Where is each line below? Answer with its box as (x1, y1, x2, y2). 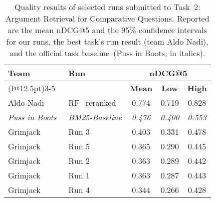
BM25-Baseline (68, 111, 122, 123)
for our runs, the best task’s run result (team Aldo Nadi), (6, 36, 208, 47)
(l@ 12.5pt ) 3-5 (8, 82, 56, 94)
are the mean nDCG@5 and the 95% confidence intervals (8, 24, 207, 36)
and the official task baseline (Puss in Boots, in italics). (10, 47, 205, 59)
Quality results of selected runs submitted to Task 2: (14, 1, 200, 13)
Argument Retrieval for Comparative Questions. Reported (5, 13, 209, 24)
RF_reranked (68, 97, 116, 108)
